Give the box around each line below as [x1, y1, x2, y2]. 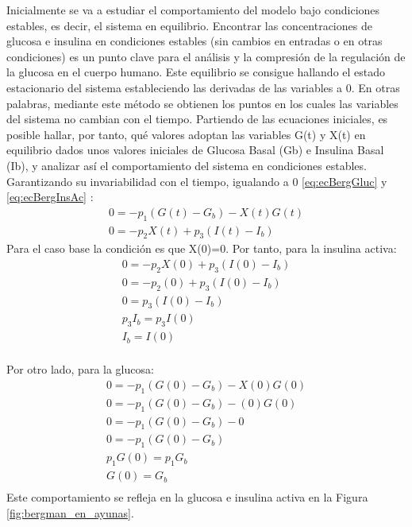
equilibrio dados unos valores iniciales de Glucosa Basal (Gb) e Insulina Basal [6, 141, 384, 158]
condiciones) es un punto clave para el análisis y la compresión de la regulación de [6, 48, 406, 64]
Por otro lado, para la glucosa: [6, 361, 154, 378]
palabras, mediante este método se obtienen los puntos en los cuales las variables [6, 95, 399, 111]
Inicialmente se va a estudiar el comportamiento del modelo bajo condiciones [6, 2, 380, 17]
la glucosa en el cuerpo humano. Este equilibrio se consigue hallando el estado [6, 64, 386, 80]
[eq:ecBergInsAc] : [6, 188, 94, 205]
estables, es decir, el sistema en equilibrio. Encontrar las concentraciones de [6, 17, 372, 33]
